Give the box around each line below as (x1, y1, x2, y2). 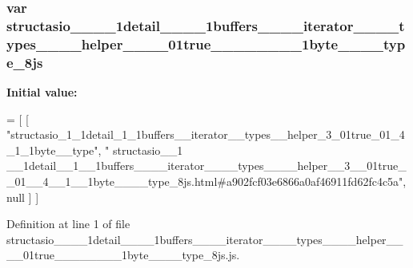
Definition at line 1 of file (6, 215, 130, 232)
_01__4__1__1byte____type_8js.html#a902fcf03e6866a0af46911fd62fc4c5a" (6, 172, 403, 189)
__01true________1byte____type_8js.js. (6, 246, 240, 263)
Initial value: (6, 83, 78, 100)
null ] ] (6, 188, 39, 205)
